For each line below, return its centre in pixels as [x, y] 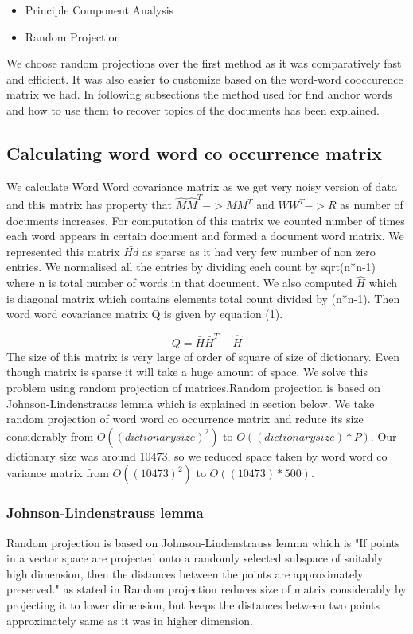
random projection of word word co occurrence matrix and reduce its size [185, 419]
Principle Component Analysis [99, 10]
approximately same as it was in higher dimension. [130, 620]
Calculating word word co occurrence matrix [194, 152]
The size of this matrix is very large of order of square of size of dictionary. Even [203, 356]
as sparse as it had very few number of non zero [259, 251]
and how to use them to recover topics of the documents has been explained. [193, 109]
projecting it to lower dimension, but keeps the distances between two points [193, 604]
